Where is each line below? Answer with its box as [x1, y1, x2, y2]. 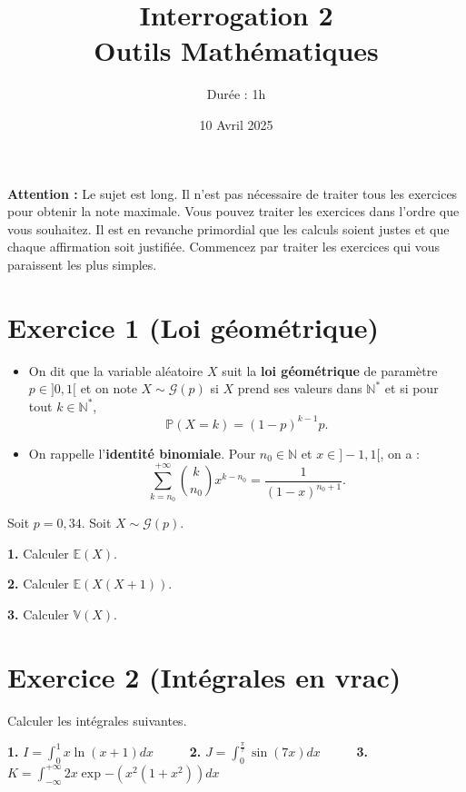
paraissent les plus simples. [7, 254, 157, 273]
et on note [80, 379, 137, 398]
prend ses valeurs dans [237, 379, 362, 398]
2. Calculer [7, 574, 69, 593]
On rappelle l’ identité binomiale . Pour [28, 443, 256, 462]
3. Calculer [7, 604, 69, 623]
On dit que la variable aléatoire [28, 361, 203, 380]
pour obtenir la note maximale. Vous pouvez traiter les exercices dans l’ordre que [7, 202, 460, 221]
